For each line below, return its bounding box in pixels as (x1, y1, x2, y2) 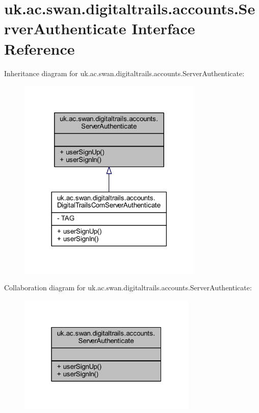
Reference (4, 38, 75, 59)
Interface (132, 18, 195, 39)
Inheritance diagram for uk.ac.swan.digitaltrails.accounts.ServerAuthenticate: (4, 67, 245, 78)
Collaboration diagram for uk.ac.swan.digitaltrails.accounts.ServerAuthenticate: (4, 282, 252, 293)
